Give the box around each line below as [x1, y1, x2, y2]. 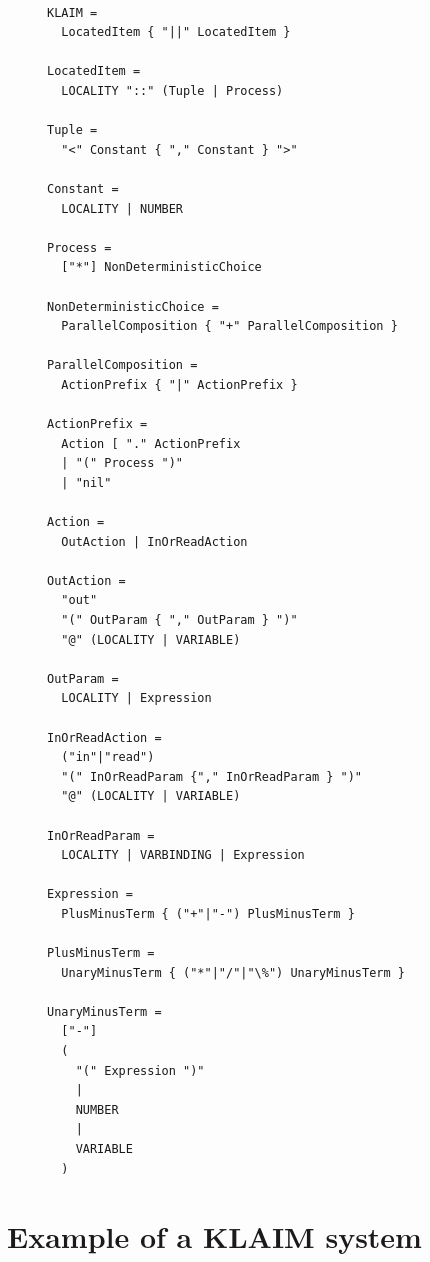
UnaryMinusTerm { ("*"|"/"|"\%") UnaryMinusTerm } [61, 965, 405, 980]
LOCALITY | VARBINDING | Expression [61, 848, 305, 863]
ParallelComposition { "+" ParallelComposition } [61, 319, 398, 334]
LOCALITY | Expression [61, 691, 212, 706]
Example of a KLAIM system [7, 1216, 422, 1257]
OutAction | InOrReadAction [61, 534, 248, 549]
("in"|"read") [61, 750, 155, 765]
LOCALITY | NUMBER [61, 201, 184, 216]
